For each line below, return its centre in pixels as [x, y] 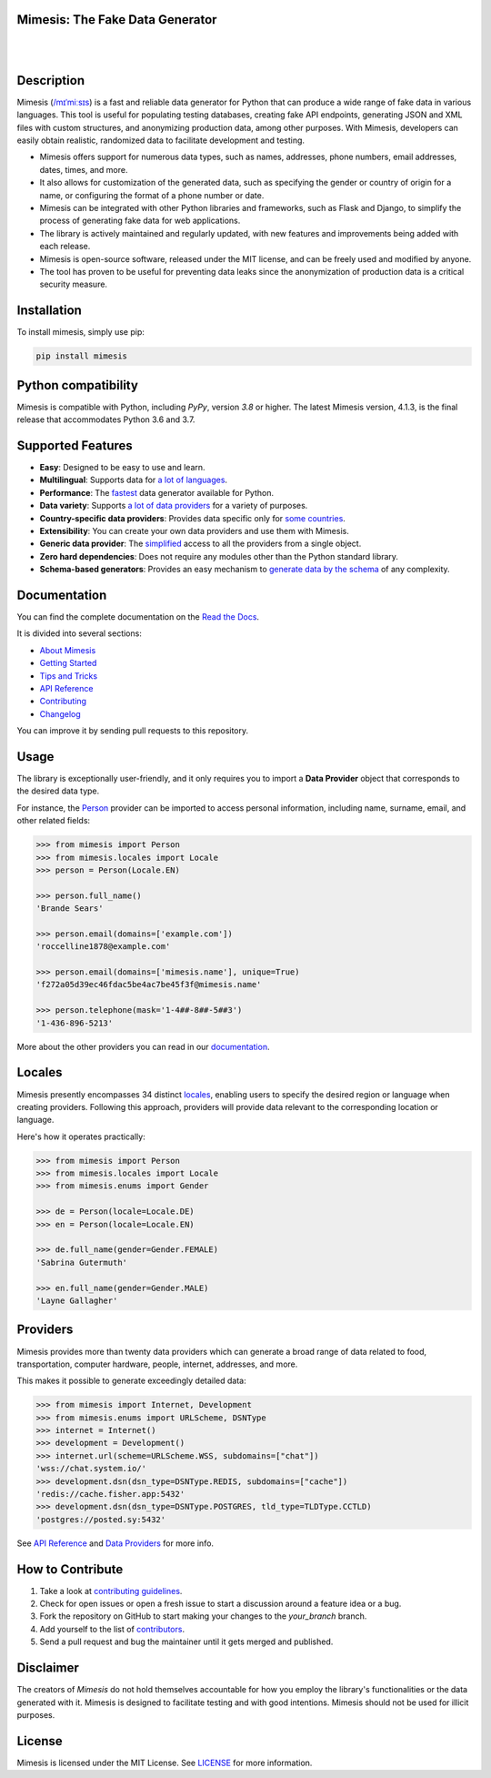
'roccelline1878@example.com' [103, 947]
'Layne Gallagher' [77, 1301]
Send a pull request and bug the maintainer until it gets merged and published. [186, 1642]
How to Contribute [70, 1569]
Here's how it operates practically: [81, 1137]
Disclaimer [48, 1668]
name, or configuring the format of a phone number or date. [152, 195]
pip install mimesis [81, 356]
